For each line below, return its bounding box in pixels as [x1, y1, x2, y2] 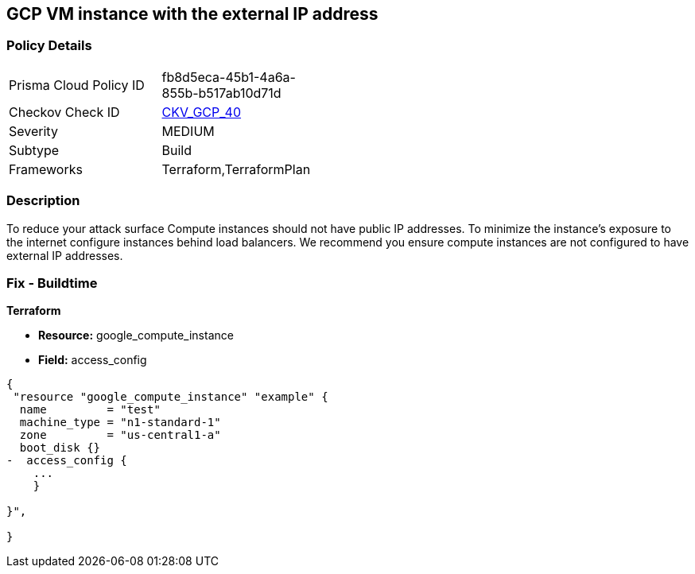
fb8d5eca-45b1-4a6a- [161, 68, 296, 85]
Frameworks [9, 161, 83, 177]
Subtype [9, 142, 60, 158]
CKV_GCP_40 [161, 103, 242, 120]
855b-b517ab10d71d [161, 84, 281, 101]
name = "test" [19, 403, 161, 417]
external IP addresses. [6, 248, 123, 262]
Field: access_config [38, 353, 147, 367]
